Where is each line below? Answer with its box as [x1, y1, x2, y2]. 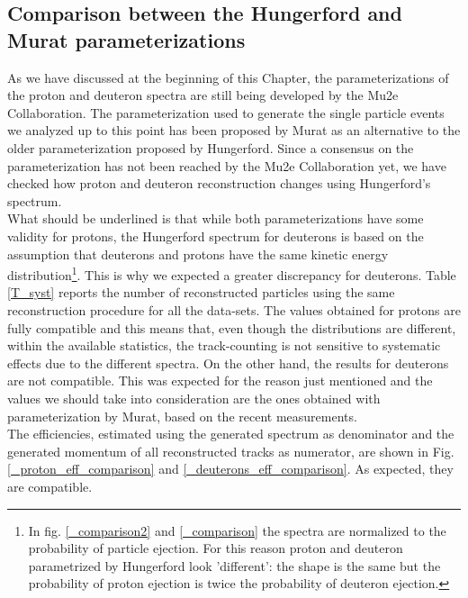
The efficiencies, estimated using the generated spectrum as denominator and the [7, 424, 454, 443]
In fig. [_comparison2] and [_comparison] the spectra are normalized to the [28, 521, 446, 539]
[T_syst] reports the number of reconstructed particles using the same [7, 283, 395, 302]
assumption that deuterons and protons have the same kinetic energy [7, 244, 389, 263]
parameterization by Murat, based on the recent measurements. [7, 406, 357, 425]
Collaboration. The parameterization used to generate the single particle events [7, 103, 445, 122]
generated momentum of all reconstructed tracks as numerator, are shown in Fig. [7, 441, 454, 460]
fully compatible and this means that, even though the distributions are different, [7, 318, 456, 337]
